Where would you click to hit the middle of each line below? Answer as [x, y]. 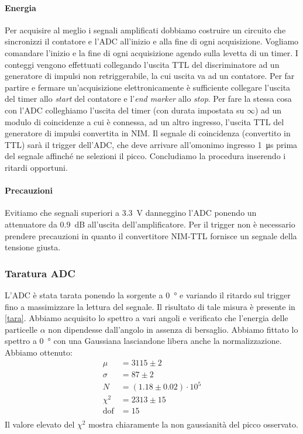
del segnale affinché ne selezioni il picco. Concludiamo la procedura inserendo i [145, 156]
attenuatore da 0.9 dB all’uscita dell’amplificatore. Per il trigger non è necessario [150, 224]
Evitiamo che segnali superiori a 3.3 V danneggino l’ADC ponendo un [131, 213]
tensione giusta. [33, 247]
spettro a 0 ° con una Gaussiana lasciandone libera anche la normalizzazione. [143, 341]
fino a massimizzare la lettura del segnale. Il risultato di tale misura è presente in [150, 306]
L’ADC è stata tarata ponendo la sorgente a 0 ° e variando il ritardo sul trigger [148, 294]
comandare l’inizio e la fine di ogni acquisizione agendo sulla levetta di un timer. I [151, 52]
